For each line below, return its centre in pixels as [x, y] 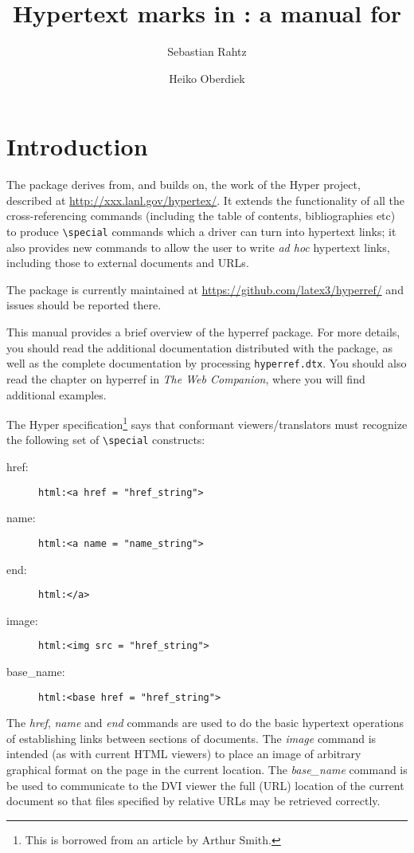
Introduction [77, 146]
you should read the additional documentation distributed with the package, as [199, 347]
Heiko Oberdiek [207, 78]
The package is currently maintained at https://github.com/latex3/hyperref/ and [205, 289]
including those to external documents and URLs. [128, 263]
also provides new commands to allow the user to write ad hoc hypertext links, [198, 247]
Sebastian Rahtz [207, 51]
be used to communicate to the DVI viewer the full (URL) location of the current [205, 785]
